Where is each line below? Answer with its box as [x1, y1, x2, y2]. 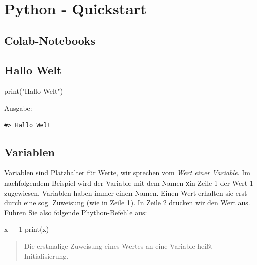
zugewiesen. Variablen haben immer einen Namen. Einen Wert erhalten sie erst [4, 187, 247, 198]
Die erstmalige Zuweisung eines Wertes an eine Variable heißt [24, 240, 213, 251]
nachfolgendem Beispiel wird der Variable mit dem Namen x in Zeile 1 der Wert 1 [4, 177, 253, 188]
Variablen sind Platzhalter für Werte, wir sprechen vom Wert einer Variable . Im [4, 167, 250, 178]
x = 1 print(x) [4, 224, 49, 234]
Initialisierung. [24, 250, 69, 261]
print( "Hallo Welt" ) [4, 85, 63, 96]
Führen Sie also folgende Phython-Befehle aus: [4, 207, 147, 217]
